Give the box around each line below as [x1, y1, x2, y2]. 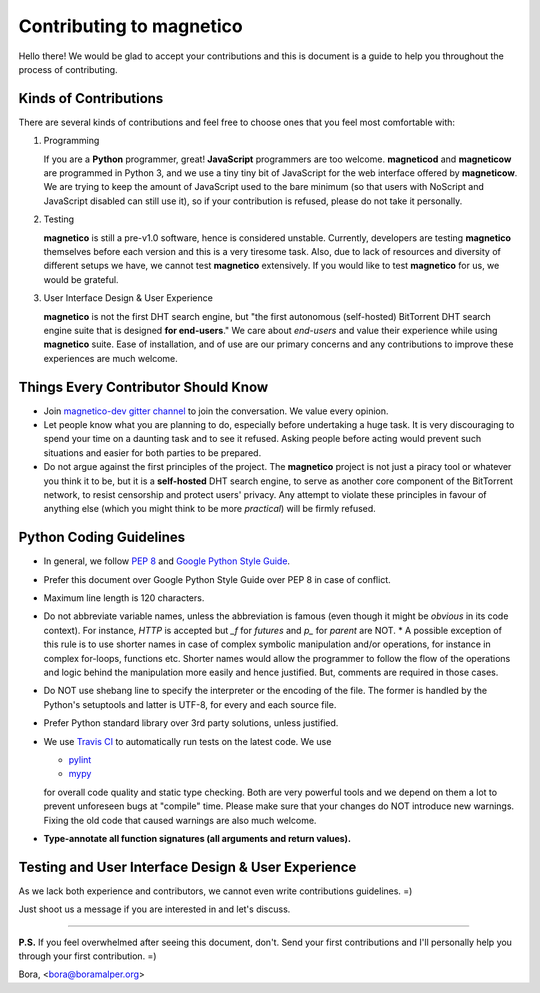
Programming [43, 135, 100, 147]
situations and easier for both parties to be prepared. [43, 446, 262, 459]
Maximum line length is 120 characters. [43, 592, 205, 604]
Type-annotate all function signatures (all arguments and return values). [43, 832, 352, 844]
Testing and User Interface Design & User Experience [18, 858, 357, 875]
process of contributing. [18, 63, 119, 75]
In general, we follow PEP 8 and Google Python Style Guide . [43, 555, 290, 567]
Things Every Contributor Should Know [18, 378, 269, 395]
